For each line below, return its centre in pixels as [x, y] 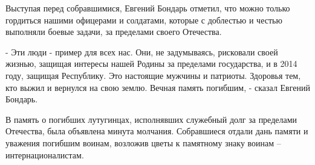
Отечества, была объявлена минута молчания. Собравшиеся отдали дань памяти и [157, 131]
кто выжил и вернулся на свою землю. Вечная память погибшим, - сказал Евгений [158, 87]
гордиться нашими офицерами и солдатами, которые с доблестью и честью [144, 20]
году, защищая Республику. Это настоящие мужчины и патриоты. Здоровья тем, [153, 75]
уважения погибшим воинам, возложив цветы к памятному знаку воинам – [143, 142]
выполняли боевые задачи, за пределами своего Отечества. [114, 32]
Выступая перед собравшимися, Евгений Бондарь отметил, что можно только [148, 8]
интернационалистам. [45, 154]
